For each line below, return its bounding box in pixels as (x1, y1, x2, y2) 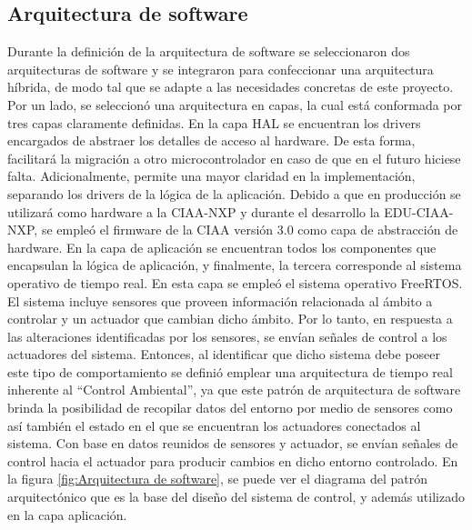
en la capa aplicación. (7, 505, 127, 524)
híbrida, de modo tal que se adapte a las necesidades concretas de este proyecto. (7, 77, 454, 96)
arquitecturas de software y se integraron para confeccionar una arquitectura (7, 59, 434, 78)
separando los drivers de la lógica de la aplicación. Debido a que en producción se (7, 184, 461, 203)
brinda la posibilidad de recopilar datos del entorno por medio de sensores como (7, 398, 453, 417)
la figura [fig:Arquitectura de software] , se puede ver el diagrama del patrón (7, 469, 428, 488)
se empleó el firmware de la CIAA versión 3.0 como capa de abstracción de (41, 220, 458, 239)
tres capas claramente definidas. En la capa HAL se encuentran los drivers (7, 113, 421, 132)
